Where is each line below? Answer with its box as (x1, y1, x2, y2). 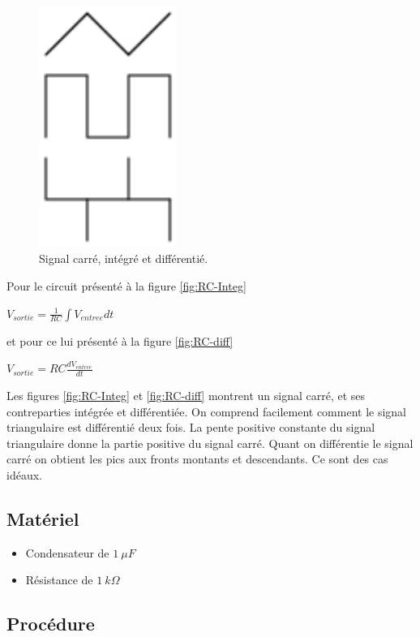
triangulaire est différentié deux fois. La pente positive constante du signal (6, 419, 375, 436)
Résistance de (25, 571, 93, 588)
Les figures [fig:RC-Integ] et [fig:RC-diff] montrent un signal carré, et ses (6, 386, 366, 403)
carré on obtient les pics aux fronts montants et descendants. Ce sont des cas (6, 450, 388, 467)
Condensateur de (25, 544, 109, 561)
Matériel (6, 506, 79, 531)
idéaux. (6, 466, 42, 483)
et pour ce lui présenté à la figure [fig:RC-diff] (6, 332, 234, 349)
